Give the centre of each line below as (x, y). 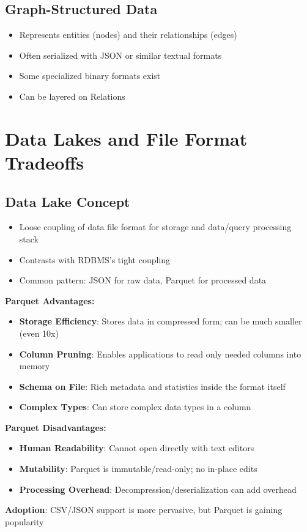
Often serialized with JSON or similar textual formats (120, 55)
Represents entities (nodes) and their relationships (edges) (128, 35)
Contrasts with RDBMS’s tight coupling (95, 259)
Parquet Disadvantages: (56, 427)
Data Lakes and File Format (126, 138)
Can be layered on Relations (72, 96)
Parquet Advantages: (50, 300)
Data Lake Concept (68, 201)
